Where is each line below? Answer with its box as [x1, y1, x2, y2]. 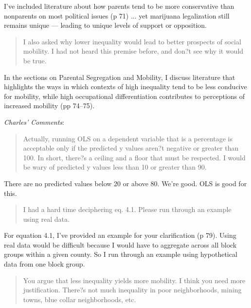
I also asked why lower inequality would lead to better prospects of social [23, 36, 241, 46]
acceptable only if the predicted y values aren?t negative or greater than [23, 143, 239, 153]
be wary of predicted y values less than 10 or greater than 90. [23, 162, 207, 172]
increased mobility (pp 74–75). [4, 100, 95, 111]
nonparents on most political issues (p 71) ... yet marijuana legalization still [4, 10, 230, 20]
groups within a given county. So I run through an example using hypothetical [4, 249, 237, 259]
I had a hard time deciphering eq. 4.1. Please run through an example [23, 204, 232, 214]
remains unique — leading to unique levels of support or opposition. [4, 20, 207, 30]
